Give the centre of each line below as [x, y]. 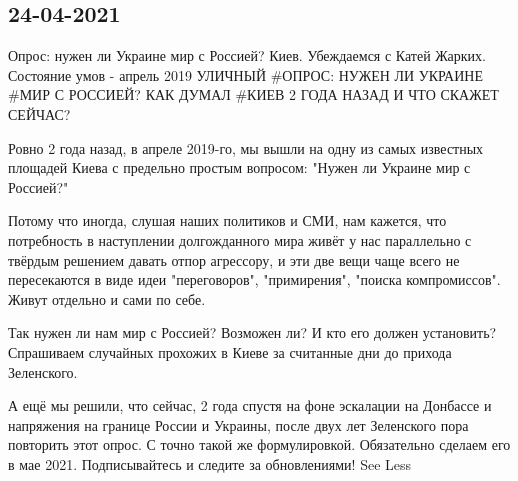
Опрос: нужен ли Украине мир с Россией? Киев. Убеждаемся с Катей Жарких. [247, 55]
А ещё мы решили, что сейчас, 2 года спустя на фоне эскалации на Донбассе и [250, 405]
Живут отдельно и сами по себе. [107, 298]
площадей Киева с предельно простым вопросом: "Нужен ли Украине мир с [239, 167]
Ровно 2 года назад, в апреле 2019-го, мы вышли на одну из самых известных [246, 147]
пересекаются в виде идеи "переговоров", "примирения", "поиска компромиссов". [254, 279]
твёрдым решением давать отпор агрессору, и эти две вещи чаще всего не [234, 259]
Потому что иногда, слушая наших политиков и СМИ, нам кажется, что [227, 220]
